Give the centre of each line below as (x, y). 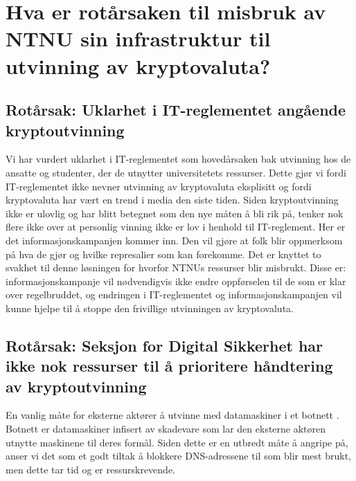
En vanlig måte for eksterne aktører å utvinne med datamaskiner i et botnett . (172, 415)
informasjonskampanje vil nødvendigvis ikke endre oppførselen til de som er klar (176, 281)
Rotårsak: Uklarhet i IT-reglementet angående (176, 110)
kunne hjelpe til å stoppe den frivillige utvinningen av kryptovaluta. (150, 308)
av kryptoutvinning (76, 386)
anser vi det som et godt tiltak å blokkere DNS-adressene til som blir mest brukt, (178, 456)
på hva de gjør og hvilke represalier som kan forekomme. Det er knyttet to (163, 254)
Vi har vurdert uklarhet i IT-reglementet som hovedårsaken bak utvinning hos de (178, 159)
